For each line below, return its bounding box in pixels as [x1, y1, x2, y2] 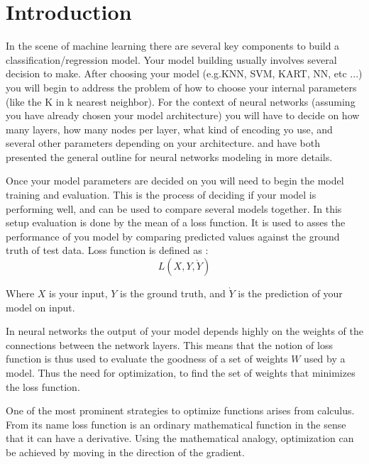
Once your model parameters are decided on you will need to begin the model [6, 173, 344, 188]
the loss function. [6, 379, 80, 394]
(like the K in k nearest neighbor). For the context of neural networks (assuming [6, 94, 356, 109]
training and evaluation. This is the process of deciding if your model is [6, 187, 316, 202]
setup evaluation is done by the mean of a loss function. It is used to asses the [6, 215, 346, 230]
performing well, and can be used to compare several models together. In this [6, 201, 342, 216]
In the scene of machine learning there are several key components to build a [6, 38, 340, 53]
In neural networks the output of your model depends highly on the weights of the [6, 324, 363, 338]
